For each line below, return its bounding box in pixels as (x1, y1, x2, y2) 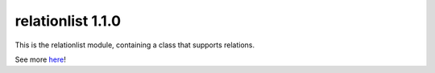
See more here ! (14, 55, 66, 64)
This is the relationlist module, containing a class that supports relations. (14, 40, 255, 50)
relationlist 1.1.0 (14, 12, 121, 30)
